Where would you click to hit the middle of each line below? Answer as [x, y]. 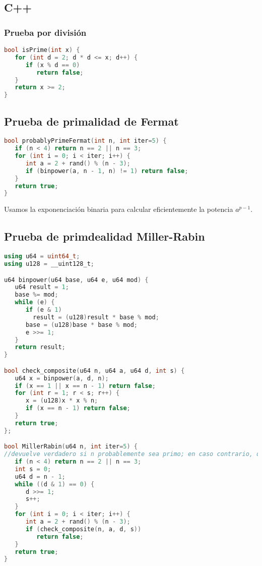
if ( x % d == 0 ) [53, 65]
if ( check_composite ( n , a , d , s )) [83, 529]
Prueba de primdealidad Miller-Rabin [105, 236]
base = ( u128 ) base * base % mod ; [81, 325]
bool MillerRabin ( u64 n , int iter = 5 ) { [71, 447]
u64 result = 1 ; [42, 287]
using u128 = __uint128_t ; [49, 264]
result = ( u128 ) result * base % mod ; [96, 317]
